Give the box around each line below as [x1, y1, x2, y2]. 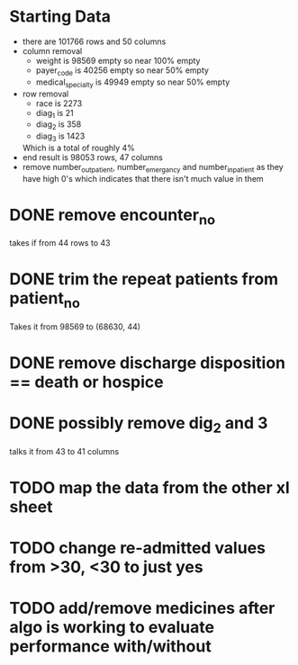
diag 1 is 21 [35, 107, 74, 121]
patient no [9, 288, 81, 312]
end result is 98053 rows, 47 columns [22, 151, 164, 163]
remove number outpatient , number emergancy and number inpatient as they [22, 161, 284, 175]
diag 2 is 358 [35, 119, 82, 132]
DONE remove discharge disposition [9, 353, 286, 373]
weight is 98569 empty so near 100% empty [35, 55, 201, 66]
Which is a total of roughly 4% [22, 142, 135, 153]
